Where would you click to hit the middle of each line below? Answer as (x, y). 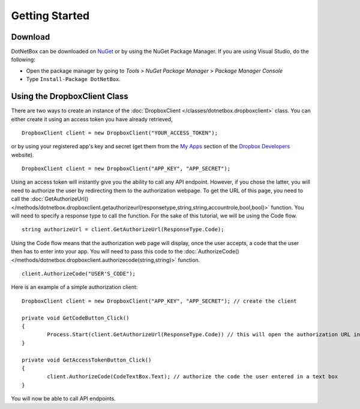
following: (23, 59)
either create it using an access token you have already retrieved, (92, 119)
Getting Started (50, 16)
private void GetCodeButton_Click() (76, 318)
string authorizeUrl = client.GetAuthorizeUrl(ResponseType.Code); (123, 229)
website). (22, 155)
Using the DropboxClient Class (70, 96)
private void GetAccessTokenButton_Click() (87, 360)
